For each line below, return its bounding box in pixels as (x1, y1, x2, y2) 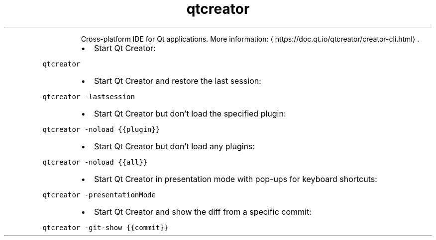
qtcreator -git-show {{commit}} (42, 223, 169, 232)
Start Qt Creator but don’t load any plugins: (94, 141, 255, 151)
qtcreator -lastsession (42, 92, 135, 101)
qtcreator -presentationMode (42, 190, 156, 199)
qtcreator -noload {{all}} (42, 158, 148, 166)
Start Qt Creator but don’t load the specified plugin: (94, 108, 286, 119)
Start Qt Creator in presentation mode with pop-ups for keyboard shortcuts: (94, 174, 377, 184)
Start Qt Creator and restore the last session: (94, 75, 261, 86)
